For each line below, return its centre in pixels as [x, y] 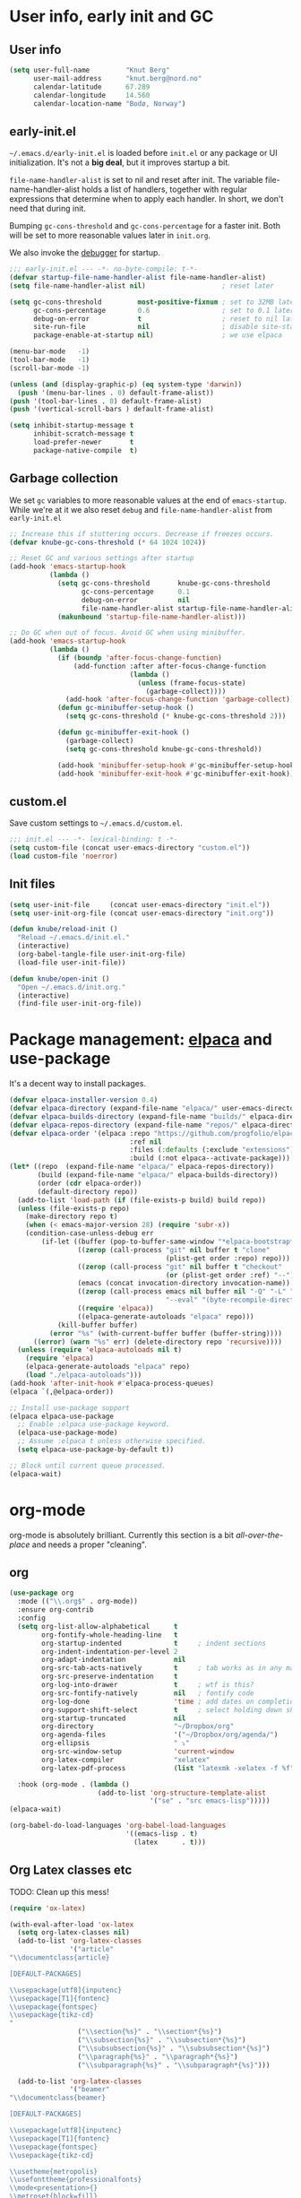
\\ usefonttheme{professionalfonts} [76, 2180]
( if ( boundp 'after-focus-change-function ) [139, 658]
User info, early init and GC [112, 17]
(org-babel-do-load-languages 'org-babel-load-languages [118, 1826]
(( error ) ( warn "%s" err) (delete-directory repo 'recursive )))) [157, 1342]
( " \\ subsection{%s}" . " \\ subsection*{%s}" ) [162, 2040]
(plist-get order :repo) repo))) [228, 1258]
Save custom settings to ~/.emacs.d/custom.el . [96, 823]
